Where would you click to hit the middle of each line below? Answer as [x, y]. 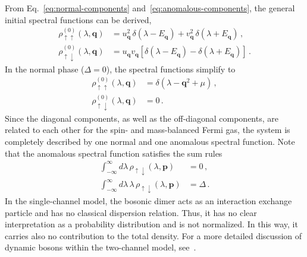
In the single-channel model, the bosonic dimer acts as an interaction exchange [148, 201]
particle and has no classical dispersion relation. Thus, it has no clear [131, 212]
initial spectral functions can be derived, [78, 19]
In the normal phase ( [45, 69]
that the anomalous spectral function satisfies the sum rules [114, 153]
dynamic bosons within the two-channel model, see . [101, 247]
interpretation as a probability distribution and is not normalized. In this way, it [151, 224]
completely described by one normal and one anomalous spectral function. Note [150, 142]
